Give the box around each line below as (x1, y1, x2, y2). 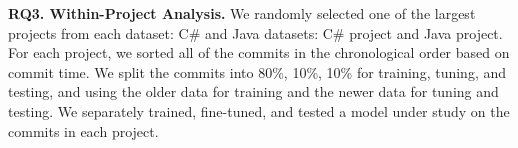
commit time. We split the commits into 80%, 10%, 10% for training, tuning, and (8, 61, 507, 82)
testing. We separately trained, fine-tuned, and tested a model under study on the (8, 100, 510, 121)
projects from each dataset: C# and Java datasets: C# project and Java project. (8, 22, 503, 43)
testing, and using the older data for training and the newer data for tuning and (8, 81, 499, 102)
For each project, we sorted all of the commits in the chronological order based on (8, 42, 510, 63)
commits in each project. (8, 120, 159, 141)
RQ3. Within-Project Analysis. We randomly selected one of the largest (8, 3, 476, 23)
